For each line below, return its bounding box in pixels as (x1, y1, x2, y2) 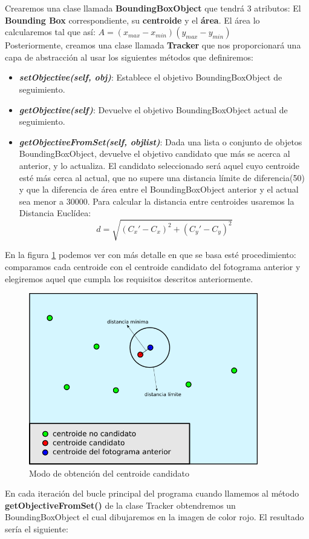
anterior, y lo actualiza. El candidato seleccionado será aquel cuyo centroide (19, 159, 300, 171)
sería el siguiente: (5, 522, 68, 535)
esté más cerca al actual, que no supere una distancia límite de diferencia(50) (19, 171, 305, 184)
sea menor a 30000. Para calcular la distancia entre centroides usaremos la (19, 194, 294, 207)
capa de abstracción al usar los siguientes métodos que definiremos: (5, 50, 253, 63)
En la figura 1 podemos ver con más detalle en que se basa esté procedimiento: (5, 248, 296, 261)
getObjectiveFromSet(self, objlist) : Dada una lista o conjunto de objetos (19, 135, 302, 148)
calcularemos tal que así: (5, 25, 96, 38)
